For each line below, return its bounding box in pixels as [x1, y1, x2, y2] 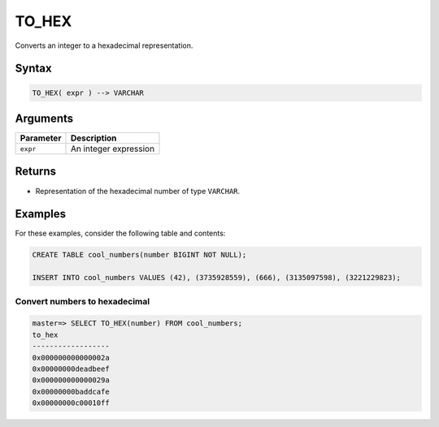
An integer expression [70, 143, 154, 154]
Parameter [20, 132, 62, 144]
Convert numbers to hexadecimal [15, 295, 150, 307]
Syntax [15, 62, 52, 75]
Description [70, 132, 117, 144]
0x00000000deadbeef [32, 364, 110, 373]
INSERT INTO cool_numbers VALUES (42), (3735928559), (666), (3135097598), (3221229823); [32, 273, 402, 283]
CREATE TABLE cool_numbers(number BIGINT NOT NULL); [32, 250, 247, 260]
